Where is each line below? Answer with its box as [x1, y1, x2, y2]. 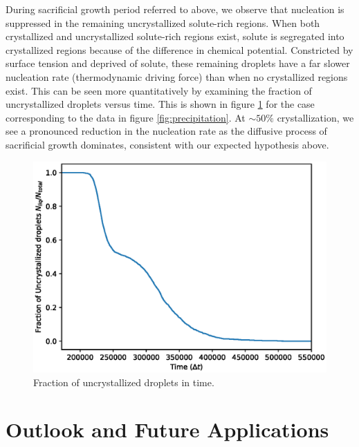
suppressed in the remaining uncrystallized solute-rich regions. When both [6, 15, 320, 30]
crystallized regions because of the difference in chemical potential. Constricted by [6, 42, 353, 57]
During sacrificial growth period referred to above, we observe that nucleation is [6, 2, 344, 16]
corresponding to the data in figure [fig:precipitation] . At [6, 110, 246, 124]
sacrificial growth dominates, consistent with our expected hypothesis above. [6, 137, 329, 151]
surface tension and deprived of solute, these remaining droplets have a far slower [6, 56, 350, 70]
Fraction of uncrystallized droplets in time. [33, 374, 214, 389]
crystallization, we [277, 110, 354, 124]
